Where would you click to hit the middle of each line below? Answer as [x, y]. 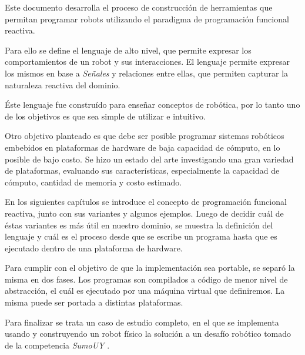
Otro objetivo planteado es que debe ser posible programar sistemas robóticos [145, 136]
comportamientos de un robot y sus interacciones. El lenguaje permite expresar [147, 62]
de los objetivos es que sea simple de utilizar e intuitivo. [105, 116]
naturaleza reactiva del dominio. [63, 84]
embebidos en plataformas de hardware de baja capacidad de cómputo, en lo [143, 147]
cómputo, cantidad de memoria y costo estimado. [93, 182]
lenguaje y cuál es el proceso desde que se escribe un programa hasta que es [141, 236]
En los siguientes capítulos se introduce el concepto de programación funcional [146, 202]
